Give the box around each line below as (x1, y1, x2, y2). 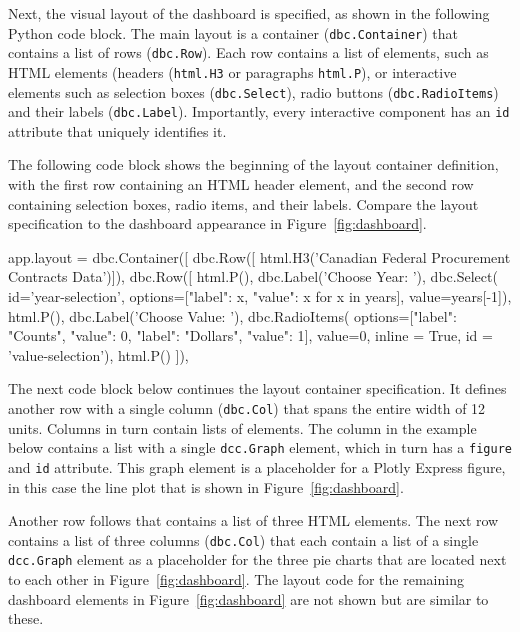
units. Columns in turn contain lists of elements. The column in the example (8, 417, 477, 438)
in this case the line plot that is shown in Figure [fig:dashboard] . (8, 476, 404, 497)
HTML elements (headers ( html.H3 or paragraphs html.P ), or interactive (8, 61, 457, 82)
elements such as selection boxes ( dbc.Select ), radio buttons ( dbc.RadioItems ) (8, 81, 499, 102)
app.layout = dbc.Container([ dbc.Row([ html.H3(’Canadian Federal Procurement (8, 246, 511, 267)
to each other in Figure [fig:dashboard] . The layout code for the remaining (8, 569, 464, 590)
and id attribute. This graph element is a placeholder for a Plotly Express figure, (8, 456, 506, 477)
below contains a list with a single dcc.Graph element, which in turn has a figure (8, 437, 512, 458)
